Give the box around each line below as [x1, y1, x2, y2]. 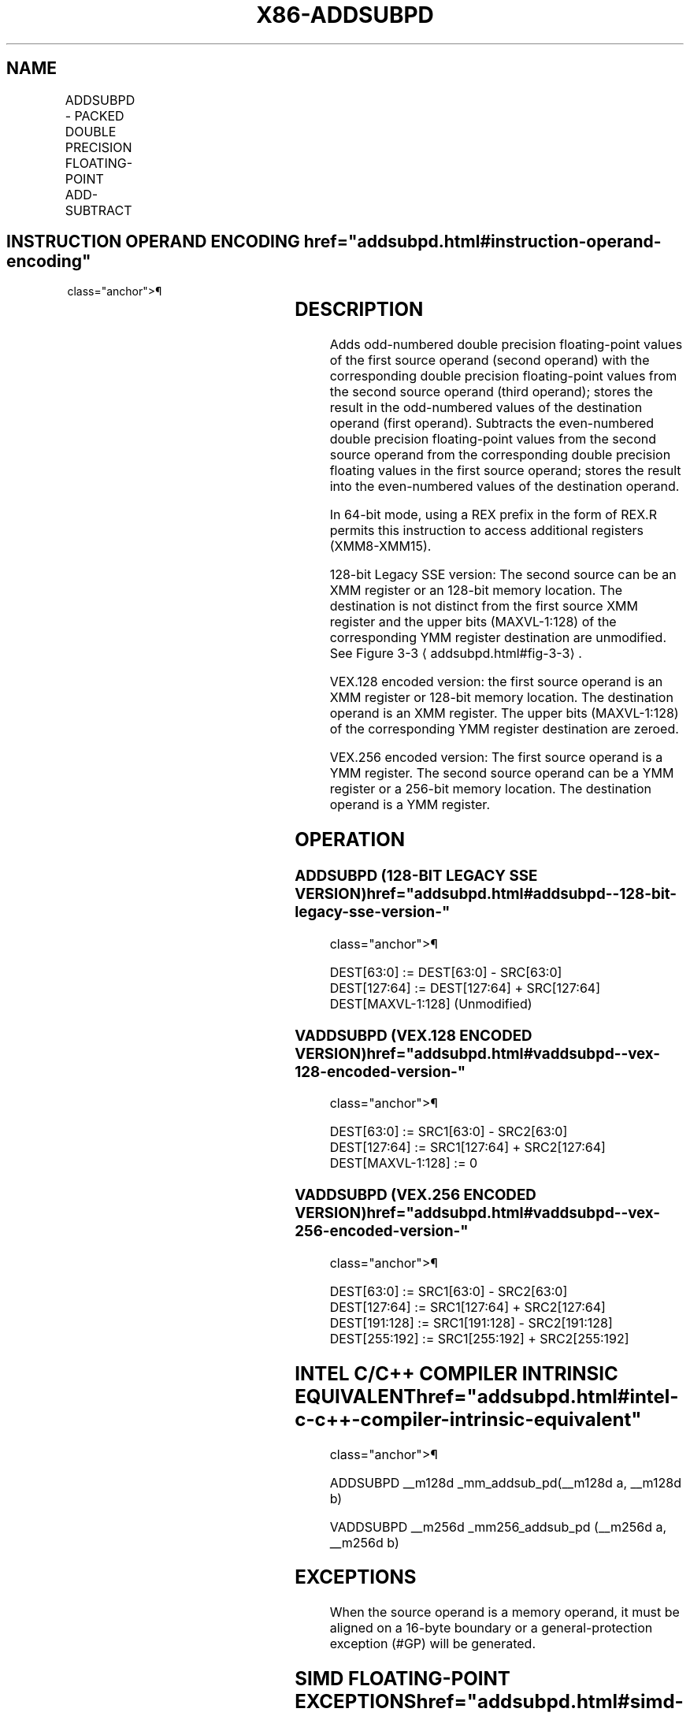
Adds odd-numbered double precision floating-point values [329, 336, 683, 353]
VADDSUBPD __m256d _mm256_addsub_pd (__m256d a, [329, 1518, 667, 1535]
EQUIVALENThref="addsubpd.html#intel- [295, 1384, 679, 1408]
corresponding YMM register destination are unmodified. [329, 630, 666, 646]
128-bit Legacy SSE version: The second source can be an [329, 566, 677, 583]
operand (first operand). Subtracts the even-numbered [329, 415, 655, 432]
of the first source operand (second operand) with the [329, 352, 650, 369]
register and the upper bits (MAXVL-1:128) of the [329, 614, 617, 630]
